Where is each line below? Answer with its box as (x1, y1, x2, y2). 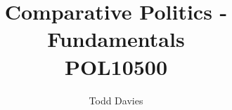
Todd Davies (89, 92, 143, 107)
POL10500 (64, 52, 168, 81)
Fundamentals (47, 25, 185, 53)
